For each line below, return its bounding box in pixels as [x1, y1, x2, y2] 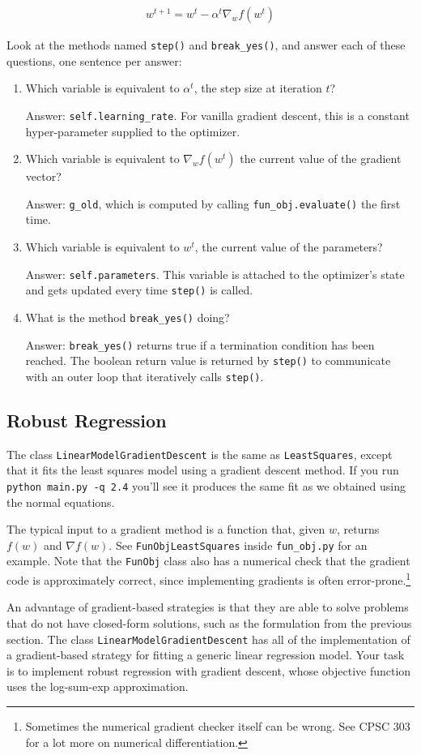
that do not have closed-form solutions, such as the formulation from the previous [6, 614, 412, 631]
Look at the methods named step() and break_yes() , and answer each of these [6, 36, 406, 54]
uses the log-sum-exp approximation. [6, 678, 189, 695]
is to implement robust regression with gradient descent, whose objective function [6, 662, 411, 679]
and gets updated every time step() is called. [25, 281, 253, 298]
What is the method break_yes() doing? [25, 308, 230, 325]
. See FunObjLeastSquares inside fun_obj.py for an [108, 536, 368, 553]
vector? [25, 168, 62, 185]
